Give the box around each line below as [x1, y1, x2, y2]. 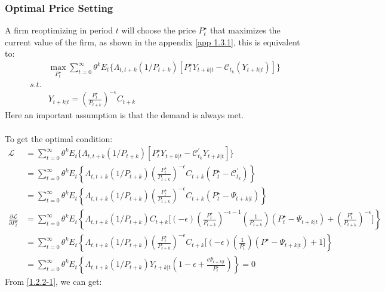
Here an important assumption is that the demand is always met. [5, 109, 244, 121]
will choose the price [121, 24, 196, 36]
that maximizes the [210, 24, 281, 36]
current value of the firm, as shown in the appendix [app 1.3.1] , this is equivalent [5, 35, 300, 48]
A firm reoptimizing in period [5, 24, 113, 36]
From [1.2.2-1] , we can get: [5, 275, 102, 288]
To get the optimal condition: [5, 132, 113, 145]
